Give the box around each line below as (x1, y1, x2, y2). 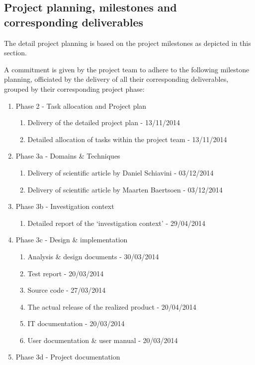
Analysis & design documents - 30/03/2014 (27, 251, 159, 261)
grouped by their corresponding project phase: (4, 83, 145, 94)
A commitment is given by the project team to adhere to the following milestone (4, 64, 250, 74)
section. (4, 47, 27, 58)
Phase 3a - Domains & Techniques (15, 151, 120, 161)
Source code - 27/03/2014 (27, 285, 106, 295)
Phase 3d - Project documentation (15, 352, 120, 362)
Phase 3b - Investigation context (15, 201, 114, 211)
